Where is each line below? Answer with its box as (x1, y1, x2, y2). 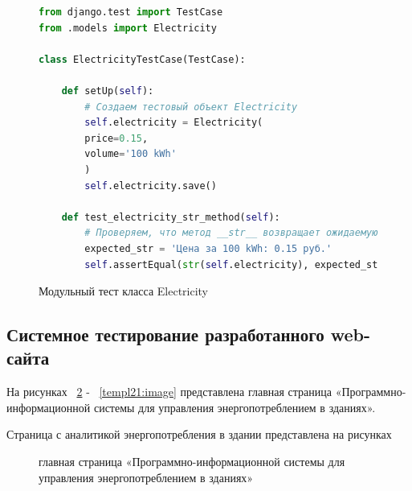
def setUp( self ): (61, 85, 154, 97)
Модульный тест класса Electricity (39, 283, 209, 299)
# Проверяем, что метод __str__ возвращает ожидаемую (84, 227, 378, 239)
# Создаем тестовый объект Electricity (84, 101, 298, 113)
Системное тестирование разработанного (6, 322, 324, 347)
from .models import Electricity (39, 22, 217, 34)
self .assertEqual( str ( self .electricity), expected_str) (84, 258, 390, 270)
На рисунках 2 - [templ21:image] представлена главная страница (6, 383, 332, 400)
